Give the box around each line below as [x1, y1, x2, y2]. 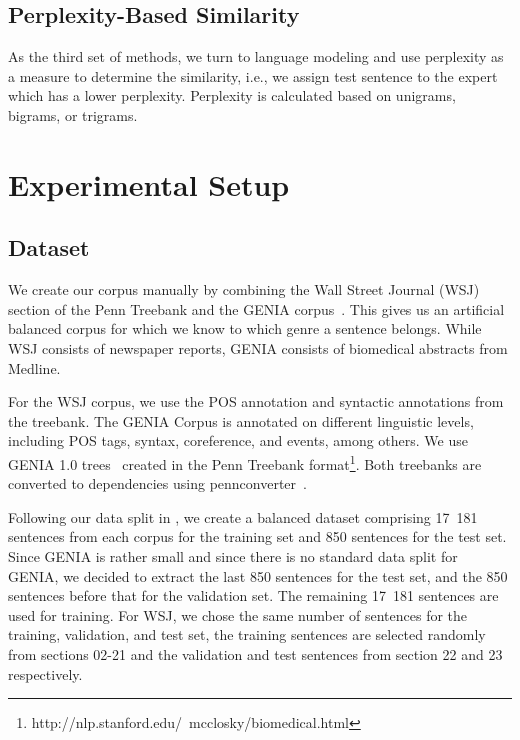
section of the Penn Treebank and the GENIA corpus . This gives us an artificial [8, 298, 505, 319]
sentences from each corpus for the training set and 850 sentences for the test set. [8, 526, 507, 547]
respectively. [8, 663, 83, 684]
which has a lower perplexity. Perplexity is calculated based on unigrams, [8, 85, 456, 106]
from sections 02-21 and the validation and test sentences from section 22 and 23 [8, 643, 503, 664]
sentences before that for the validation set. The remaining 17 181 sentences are [8, 585, 499, 606]
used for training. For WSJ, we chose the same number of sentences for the [8, 604, 468, 625]
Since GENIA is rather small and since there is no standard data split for [8, 545, 458, 566]
